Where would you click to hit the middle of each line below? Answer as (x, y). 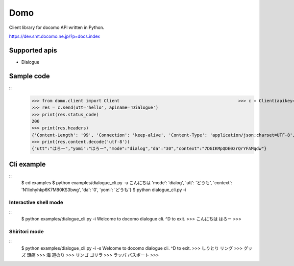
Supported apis (33, 50)
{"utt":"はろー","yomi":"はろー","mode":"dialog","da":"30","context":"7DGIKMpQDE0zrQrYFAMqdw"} (149, 149)
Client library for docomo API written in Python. (57, 27)
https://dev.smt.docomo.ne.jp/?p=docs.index (55, 36)
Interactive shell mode (36, 202)
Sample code (29, 76)
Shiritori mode (26, 232)
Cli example (27, 164)
